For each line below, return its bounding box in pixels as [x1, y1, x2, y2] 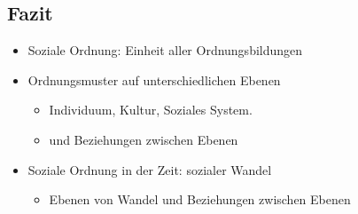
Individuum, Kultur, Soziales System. [49, 100, 253, 119]
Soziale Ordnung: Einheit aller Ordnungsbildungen [27, 41, 303, 59]
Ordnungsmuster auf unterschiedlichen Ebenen [27, 70, 281, 89]
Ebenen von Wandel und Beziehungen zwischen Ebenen [49, 190, 351, 209]
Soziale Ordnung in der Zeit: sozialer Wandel [27, 160, 272, 178]
